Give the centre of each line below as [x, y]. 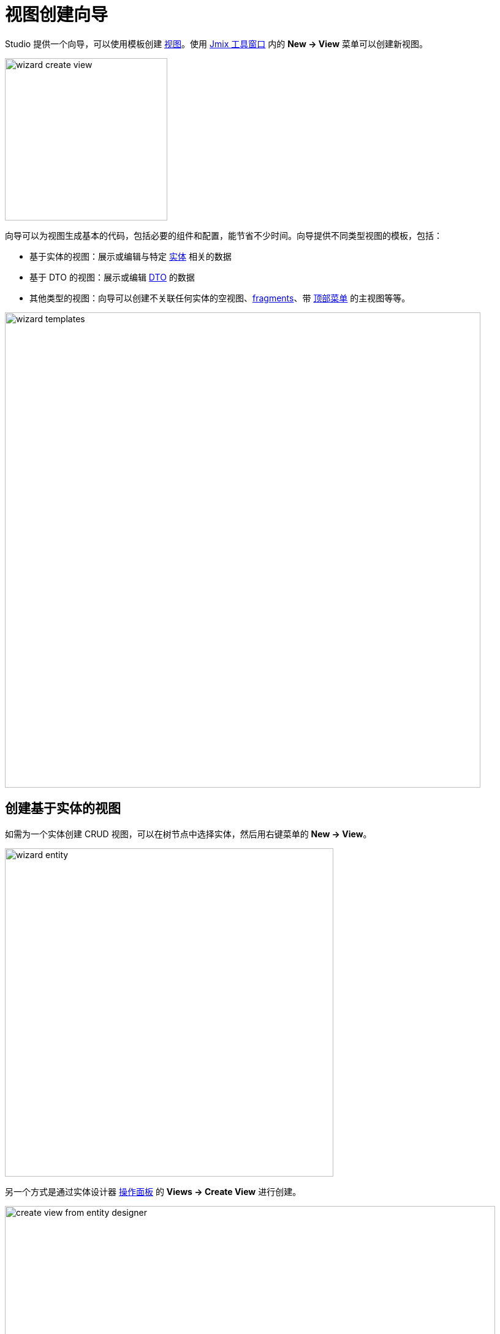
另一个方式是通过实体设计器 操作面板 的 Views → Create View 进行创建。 [153, 1191]
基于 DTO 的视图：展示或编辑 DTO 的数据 [112, 277]
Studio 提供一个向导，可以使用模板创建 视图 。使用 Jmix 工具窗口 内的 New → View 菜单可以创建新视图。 [217, 43]
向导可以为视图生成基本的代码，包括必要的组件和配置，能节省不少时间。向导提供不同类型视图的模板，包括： [224, 235]
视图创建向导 [57, 15]
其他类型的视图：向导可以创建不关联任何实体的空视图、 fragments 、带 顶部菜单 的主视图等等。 [220, 298]
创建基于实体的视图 [63, 808]
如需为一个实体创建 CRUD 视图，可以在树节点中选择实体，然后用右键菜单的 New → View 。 [188, 834]
